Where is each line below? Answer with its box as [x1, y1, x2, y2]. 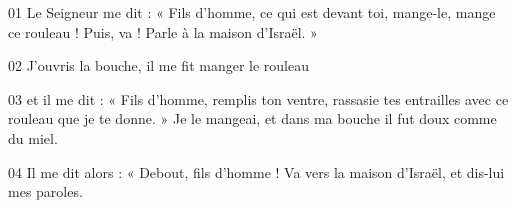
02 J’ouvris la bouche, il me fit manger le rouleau [8, 55, 309, 76]
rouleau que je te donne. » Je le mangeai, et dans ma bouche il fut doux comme [8, 108, 497, 129]
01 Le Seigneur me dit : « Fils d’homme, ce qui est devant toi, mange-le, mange [8, 2, 496, 22]
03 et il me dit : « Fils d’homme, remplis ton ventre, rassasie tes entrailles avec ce [8, 88, 509, 109]
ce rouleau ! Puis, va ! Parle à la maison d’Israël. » [8, 21, 318, 42]
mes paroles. [8, 181, 83, 202]
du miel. [8, 127, 58, 148]
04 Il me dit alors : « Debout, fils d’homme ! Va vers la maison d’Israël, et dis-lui [8, 161, 505, 182]
